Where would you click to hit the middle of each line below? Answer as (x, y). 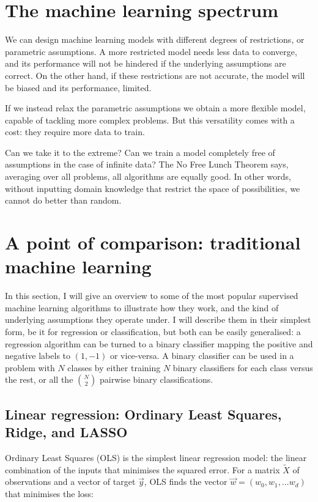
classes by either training (114, 367)
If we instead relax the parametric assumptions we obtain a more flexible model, (155, 108)
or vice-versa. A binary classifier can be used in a (202, 356)
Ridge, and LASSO (66, 432)
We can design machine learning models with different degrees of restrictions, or (155, 39)
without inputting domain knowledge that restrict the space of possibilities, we (153, 188)
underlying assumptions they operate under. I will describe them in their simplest (158, 319)
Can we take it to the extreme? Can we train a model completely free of (140, 152)
